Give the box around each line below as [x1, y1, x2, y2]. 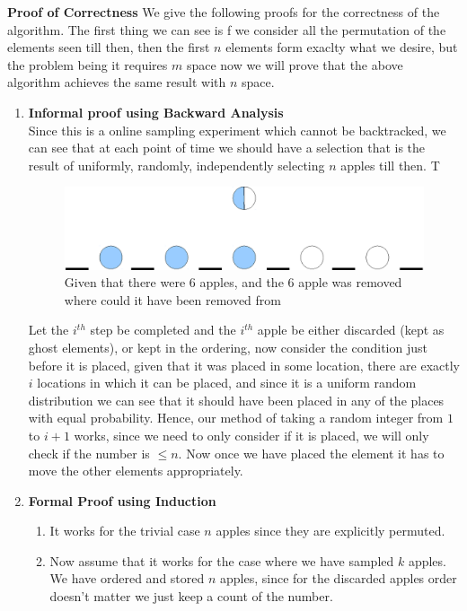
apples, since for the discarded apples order [220, 569, 457, 588]
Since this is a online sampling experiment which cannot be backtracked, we [28, 120, 446, 139]
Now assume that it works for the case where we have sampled [49, 551, 394, 570]
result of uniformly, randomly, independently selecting [28, 155, 325, 174]
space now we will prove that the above [186, 55, 403, 74]
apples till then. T [340, 155, 440, 174]
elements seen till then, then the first [7, 38, 210, 57]
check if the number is [28, 443, 150, 462]
